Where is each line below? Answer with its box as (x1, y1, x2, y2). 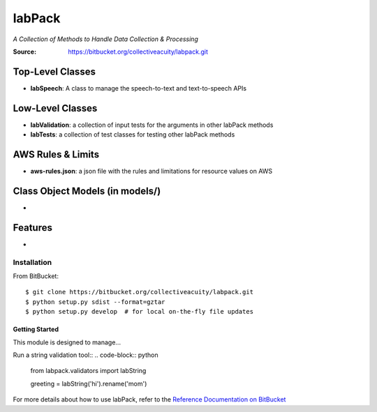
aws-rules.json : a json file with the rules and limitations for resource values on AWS (30, 167, 273, 176)
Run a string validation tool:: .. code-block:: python (13, 351, 158, 359)
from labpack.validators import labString (30, 367, 147, 375)
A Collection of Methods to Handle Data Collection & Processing (13, 35, 198, 43)
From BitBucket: (13, 272, 59, 280)
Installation (13, 257, 52, 267)
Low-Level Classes (13, 102, 98, 114)
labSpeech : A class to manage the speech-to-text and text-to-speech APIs (30, 84, 247, 92)
